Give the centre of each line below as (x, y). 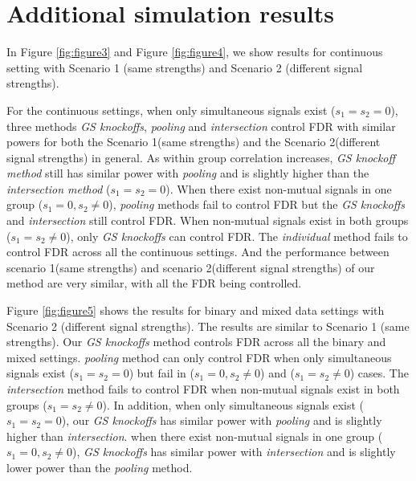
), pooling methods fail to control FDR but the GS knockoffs (257, 204)
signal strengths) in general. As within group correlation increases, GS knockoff (201, 157)
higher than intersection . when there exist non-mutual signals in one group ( (195, 436)
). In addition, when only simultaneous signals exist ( (233, 404)
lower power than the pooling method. (100, 467)
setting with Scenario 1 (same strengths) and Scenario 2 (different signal (185, 67)
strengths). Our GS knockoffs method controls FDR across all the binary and (196, 342)
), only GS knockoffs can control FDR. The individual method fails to (237, 236)
